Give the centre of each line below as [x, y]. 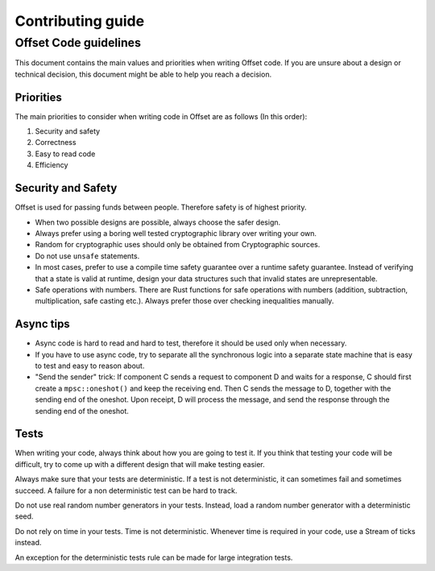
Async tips [42, 324]
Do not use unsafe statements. [87, 256]
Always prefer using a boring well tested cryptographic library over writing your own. [176, 233]
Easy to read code [65, 154]
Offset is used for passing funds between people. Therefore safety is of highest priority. [161, 207]
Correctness [56, 143]
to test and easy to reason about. [90, 366]
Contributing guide [80, 21]
